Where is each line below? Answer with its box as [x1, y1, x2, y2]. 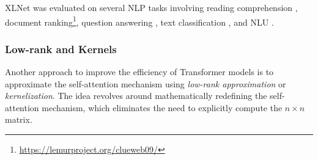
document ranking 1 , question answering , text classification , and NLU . [5, 13, 274, 28]
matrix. [5, 113, 32, 126]
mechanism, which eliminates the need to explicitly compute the [42, 101, 283, 114]
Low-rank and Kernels [5, 41, 117, 56]
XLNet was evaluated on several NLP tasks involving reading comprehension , [5, 1, 298, 13]
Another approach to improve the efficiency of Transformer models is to [5, 65, 274, 78]
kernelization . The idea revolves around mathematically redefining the [5, 89, 267, 102]
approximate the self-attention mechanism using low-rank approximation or [5, 77, 286, 90]
